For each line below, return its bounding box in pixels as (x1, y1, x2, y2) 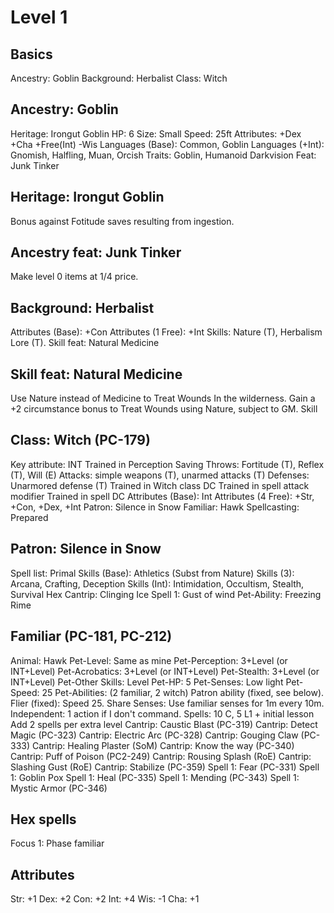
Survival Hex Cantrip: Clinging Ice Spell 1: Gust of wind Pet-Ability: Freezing (10, 588, 322, 600)
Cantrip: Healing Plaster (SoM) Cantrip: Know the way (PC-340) (31, 739, 295, 751)
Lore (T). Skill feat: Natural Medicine (10, 337, 160, 349)
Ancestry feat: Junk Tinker (10, 244, 182, 261)
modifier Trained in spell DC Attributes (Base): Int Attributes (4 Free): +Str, (10, 490, 315, 502)
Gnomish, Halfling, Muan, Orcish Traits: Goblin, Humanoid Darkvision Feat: (10, 149, 317, 161)
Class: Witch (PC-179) (10, 432, 151, 449)
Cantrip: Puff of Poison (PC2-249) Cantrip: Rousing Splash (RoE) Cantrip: (10, 750, 312, 762)
